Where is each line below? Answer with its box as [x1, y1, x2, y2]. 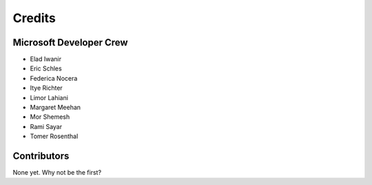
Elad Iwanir [30, 55, 62, 64]
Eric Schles [30, 64, 62, 72]
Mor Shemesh [30, 113, 70, 121]
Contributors [12, 150, 70, 162]
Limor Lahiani [30, 93, 69, 101]
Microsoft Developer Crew [12, 37, 128, 48]
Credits [12, 10, 56, 26]
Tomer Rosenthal [30, 132, 79, 141]
